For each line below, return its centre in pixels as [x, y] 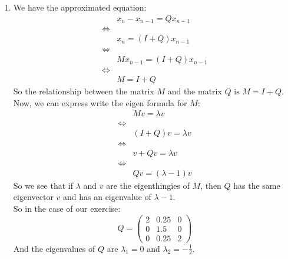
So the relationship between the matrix [84, 91]
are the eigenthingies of [148, 185]
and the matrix [195, 91]
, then [211, 185]
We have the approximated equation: [80, 7]
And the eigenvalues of [54, 248]
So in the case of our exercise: [67, 208]
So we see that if [43, 185]
